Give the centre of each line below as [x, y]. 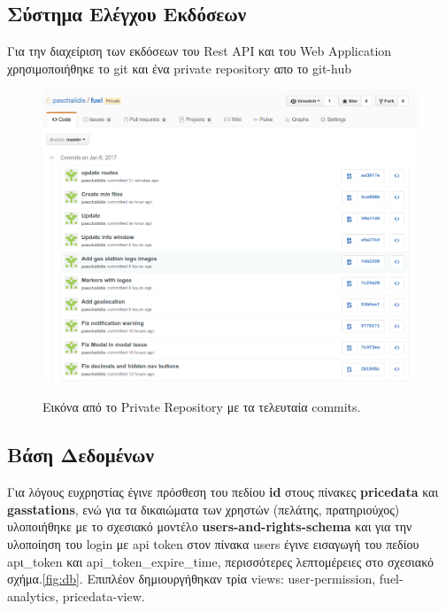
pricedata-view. [104, 596]
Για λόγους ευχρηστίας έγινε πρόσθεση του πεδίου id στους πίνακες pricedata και [223, 492]
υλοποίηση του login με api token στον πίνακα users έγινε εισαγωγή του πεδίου [213, 543]
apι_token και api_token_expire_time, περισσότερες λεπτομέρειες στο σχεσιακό [220, 561]
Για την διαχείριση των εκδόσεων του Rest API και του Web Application [200, 51]
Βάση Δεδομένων [81, 455]
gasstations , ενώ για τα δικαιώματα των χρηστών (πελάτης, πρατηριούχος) [204, 509]
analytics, [33, 596]
